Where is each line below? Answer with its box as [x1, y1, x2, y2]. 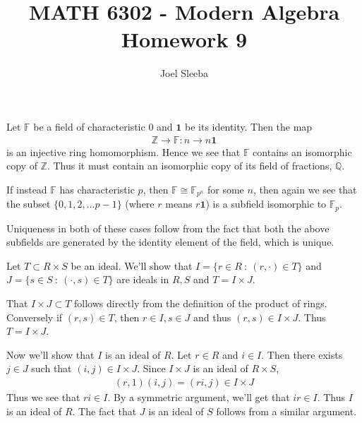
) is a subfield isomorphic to [205, 196, 327, 211]
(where [125, 196, 155, 211]
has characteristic [59, 181, 135, 196]
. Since [137, 361, 166, 376]
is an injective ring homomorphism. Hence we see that [6, 144, 241, 159]
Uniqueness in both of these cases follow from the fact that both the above [6, 220, 330, 235]
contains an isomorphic [253, 144, 352, 159]
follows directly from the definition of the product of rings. [74, 296, 327, 310]
